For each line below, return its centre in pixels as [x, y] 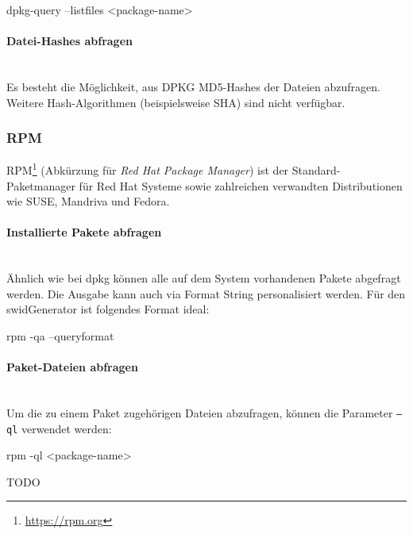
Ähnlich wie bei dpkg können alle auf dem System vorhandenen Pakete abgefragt [204, 278]
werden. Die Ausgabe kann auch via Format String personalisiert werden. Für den [206, 293]
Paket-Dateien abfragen [72, 367]
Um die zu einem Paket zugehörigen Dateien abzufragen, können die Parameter [200, 412]
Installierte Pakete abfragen [84, 232]
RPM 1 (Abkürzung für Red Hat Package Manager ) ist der [148, 169]
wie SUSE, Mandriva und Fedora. [88, 201]
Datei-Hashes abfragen [69, 41]
